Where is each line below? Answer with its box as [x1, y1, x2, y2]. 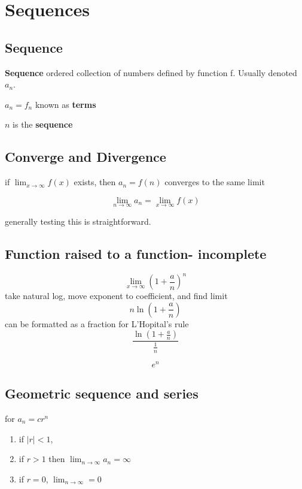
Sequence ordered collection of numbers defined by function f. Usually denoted [5, 66, 297, 79]
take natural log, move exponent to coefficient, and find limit [5, 289, 228, 302]
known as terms [35, 98, 96, 110]
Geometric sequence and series [5, 384, 199, 403]
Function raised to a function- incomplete [5, 244, 267, 262]
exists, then [74, 176, 116, 188]
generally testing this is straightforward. [5, 215, 151, 227]
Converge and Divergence [5, 147, 166, 166]
